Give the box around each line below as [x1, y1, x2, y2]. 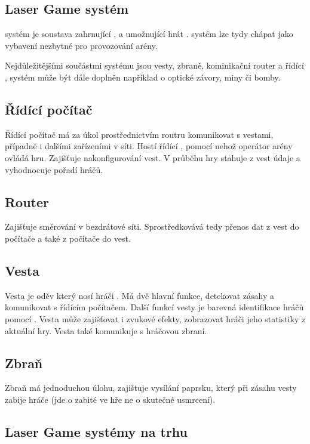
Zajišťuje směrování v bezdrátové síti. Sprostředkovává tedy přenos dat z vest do [5, 220, 299, 233]
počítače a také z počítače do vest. [5, 232, 131, 244]
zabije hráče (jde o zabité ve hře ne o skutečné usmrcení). [5, 393, 216, 405]
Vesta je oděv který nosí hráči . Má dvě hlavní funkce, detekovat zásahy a [5, 289, 275, 301]
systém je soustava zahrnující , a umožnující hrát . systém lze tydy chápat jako [5, 27, 293, 40]
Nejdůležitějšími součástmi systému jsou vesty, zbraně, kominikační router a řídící [5, 59, 304, 72]
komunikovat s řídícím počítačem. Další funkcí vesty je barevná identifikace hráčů [5, 301, 304, 313]
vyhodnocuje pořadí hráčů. [5, 163, 103, 175]
